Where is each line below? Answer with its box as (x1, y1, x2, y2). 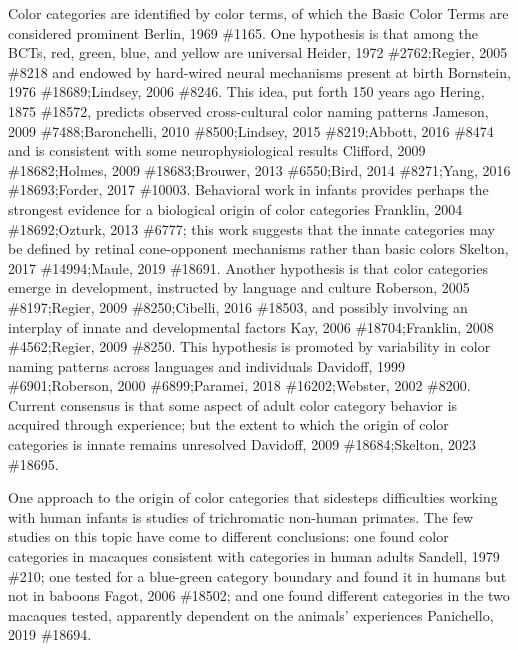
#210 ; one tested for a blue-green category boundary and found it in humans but (8, 565, 507, 586)
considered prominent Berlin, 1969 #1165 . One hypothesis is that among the (8, 22, 479, 43)
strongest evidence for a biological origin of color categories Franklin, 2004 (8, 198, 463, 219)
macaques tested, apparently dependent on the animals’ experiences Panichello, (8, 604, 494, 625)
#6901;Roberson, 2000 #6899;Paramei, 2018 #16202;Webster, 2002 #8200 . (8, 375, 471, 396)
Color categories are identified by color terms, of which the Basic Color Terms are (8, 3, 509, 23)
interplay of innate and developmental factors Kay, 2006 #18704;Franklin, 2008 (8, 316, 494, 337)
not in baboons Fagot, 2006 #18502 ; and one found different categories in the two (8, 585, 510, 606)
